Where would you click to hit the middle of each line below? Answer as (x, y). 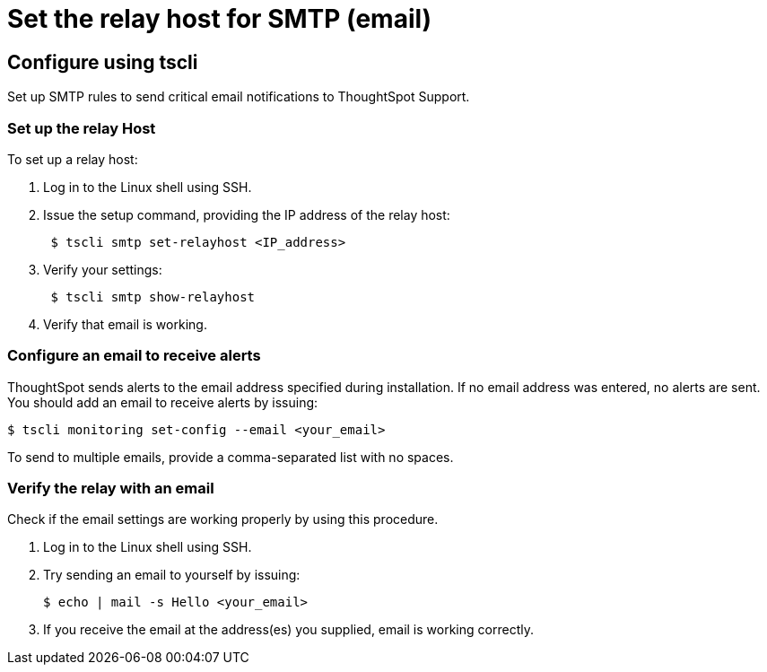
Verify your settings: (103, 269)
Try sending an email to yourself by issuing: (172, 575)
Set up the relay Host (82, 128)
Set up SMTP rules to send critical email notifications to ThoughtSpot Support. (239, 97)
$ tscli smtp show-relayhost (153, 297)
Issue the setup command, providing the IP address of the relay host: (247, 214)
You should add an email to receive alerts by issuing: (163, 402)
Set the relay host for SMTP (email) (220, 19)
